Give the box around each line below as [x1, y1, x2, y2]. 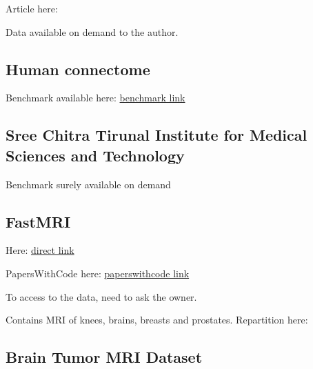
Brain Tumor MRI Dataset [6, 346, 203, 368]
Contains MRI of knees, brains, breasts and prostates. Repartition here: [6, 312, 308, 327]
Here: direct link [6, 243, 74, 257]
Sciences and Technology [6, 144, 185, 166]
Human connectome [6, 58, 150, 79]
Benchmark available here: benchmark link [6, 90, 185, 105]
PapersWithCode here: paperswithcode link [6, 266, 190, 280]
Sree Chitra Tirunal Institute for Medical [6, 124, 307, 146]
